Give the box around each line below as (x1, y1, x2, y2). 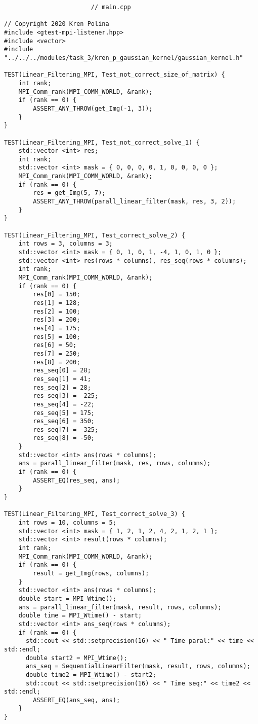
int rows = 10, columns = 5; (18, 519, 116, 527)
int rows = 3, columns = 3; (18, 240, 113, 248)
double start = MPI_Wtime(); (18, 595, 116, 602)
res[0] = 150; (33, 291, 80, 298)
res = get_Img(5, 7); (33, 189, 106, 197)
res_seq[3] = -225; (33, 392, 99, 400)
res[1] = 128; (33, 299, 80, 306)
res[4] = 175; (33, 324, 80, 332)
